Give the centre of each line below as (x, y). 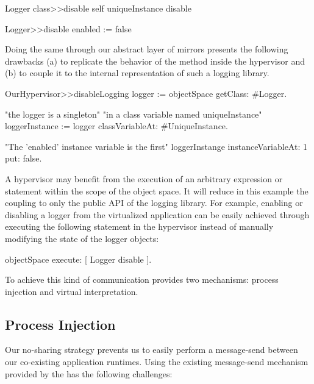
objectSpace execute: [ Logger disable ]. (78, 259)
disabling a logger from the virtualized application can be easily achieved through (157, 214)
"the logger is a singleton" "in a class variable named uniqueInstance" (134, 114)
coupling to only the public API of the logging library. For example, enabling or (154, 203)
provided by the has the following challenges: (89, 373)
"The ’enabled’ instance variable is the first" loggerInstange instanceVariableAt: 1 (156, 146)
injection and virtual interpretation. (72, 291)
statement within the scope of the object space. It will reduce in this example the (157, 190)
